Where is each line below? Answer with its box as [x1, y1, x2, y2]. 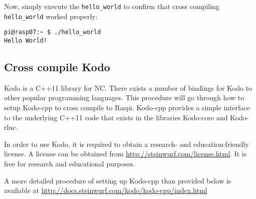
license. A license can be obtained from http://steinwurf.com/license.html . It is [4, 148, 247, 159]
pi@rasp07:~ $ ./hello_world [4, 29, 101, 36]
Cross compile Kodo [4, 59, 110, 75]
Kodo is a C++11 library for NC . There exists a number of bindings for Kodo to [4, 82, 252, 93]
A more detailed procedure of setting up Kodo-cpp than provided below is [4, 175, 231, 185]
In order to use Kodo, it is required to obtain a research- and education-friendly [4, 138, 249, 149]
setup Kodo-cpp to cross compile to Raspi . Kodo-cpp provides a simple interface [4, 102, 250, 113]
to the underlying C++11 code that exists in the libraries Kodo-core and [4, 112, 228, 122]
